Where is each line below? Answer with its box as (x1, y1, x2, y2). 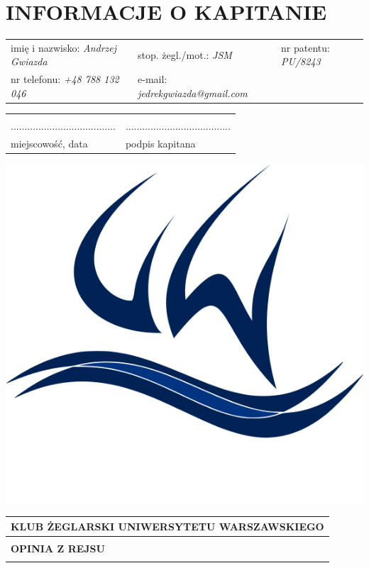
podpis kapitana (125, 135, 196, 150)
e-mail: (138, 72, 167, 87)
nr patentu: (281, 40, 330, 55)
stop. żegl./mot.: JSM (138, 47, 232, 62)
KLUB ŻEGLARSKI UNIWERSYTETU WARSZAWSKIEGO (11, 518, 324, 533)
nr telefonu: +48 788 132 (11, 72, 119, 87)
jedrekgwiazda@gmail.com (138, 85, 248, 100)
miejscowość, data (11, 135, 88, 150)
